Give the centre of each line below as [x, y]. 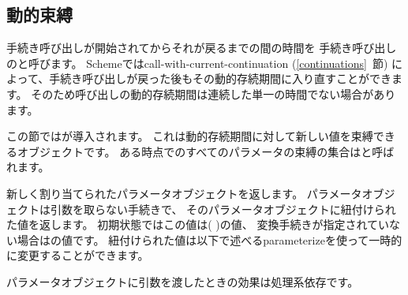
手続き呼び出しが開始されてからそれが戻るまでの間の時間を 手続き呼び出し [202, 48]
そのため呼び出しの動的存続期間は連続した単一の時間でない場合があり [213, 93]
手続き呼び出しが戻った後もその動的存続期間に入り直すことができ [220, 78]
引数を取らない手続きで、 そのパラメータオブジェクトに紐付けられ [223, 209]
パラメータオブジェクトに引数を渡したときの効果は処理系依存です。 [183, 281]
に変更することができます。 [78, 255]
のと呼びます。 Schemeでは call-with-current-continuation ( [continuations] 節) [197, 63]
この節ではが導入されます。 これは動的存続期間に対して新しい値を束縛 [190, 136]
